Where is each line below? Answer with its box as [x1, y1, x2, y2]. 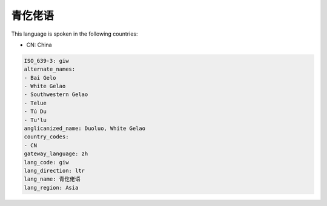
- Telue [24, 100, 47, 106]
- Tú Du [24, 108, 47, 115]
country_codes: [24, 134, 69, 140]
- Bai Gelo [24, 74, 56, 81]
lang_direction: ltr [24, 167, 85, 174]
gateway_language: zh [24, 150, 88, 157]
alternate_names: [24, 66, 76, 72]
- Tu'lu [24, 117, 47, 123]
